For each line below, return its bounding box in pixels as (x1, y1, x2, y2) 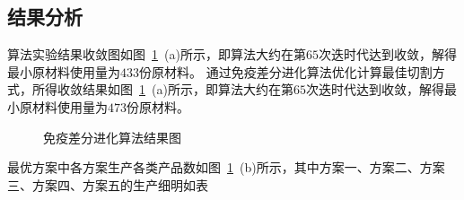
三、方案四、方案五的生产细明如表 (7, 175, 208, 194)
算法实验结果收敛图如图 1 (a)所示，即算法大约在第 (7, 45, 306, 64)
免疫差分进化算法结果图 (43, 127, 181, 146)
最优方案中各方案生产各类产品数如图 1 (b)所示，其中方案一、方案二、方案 (7, 158, 445, 177)
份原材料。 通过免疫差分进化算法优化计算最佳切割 (139, 62, 433, 81)
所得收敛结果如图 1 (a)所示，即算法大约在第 (31, 80, 293, 99)
